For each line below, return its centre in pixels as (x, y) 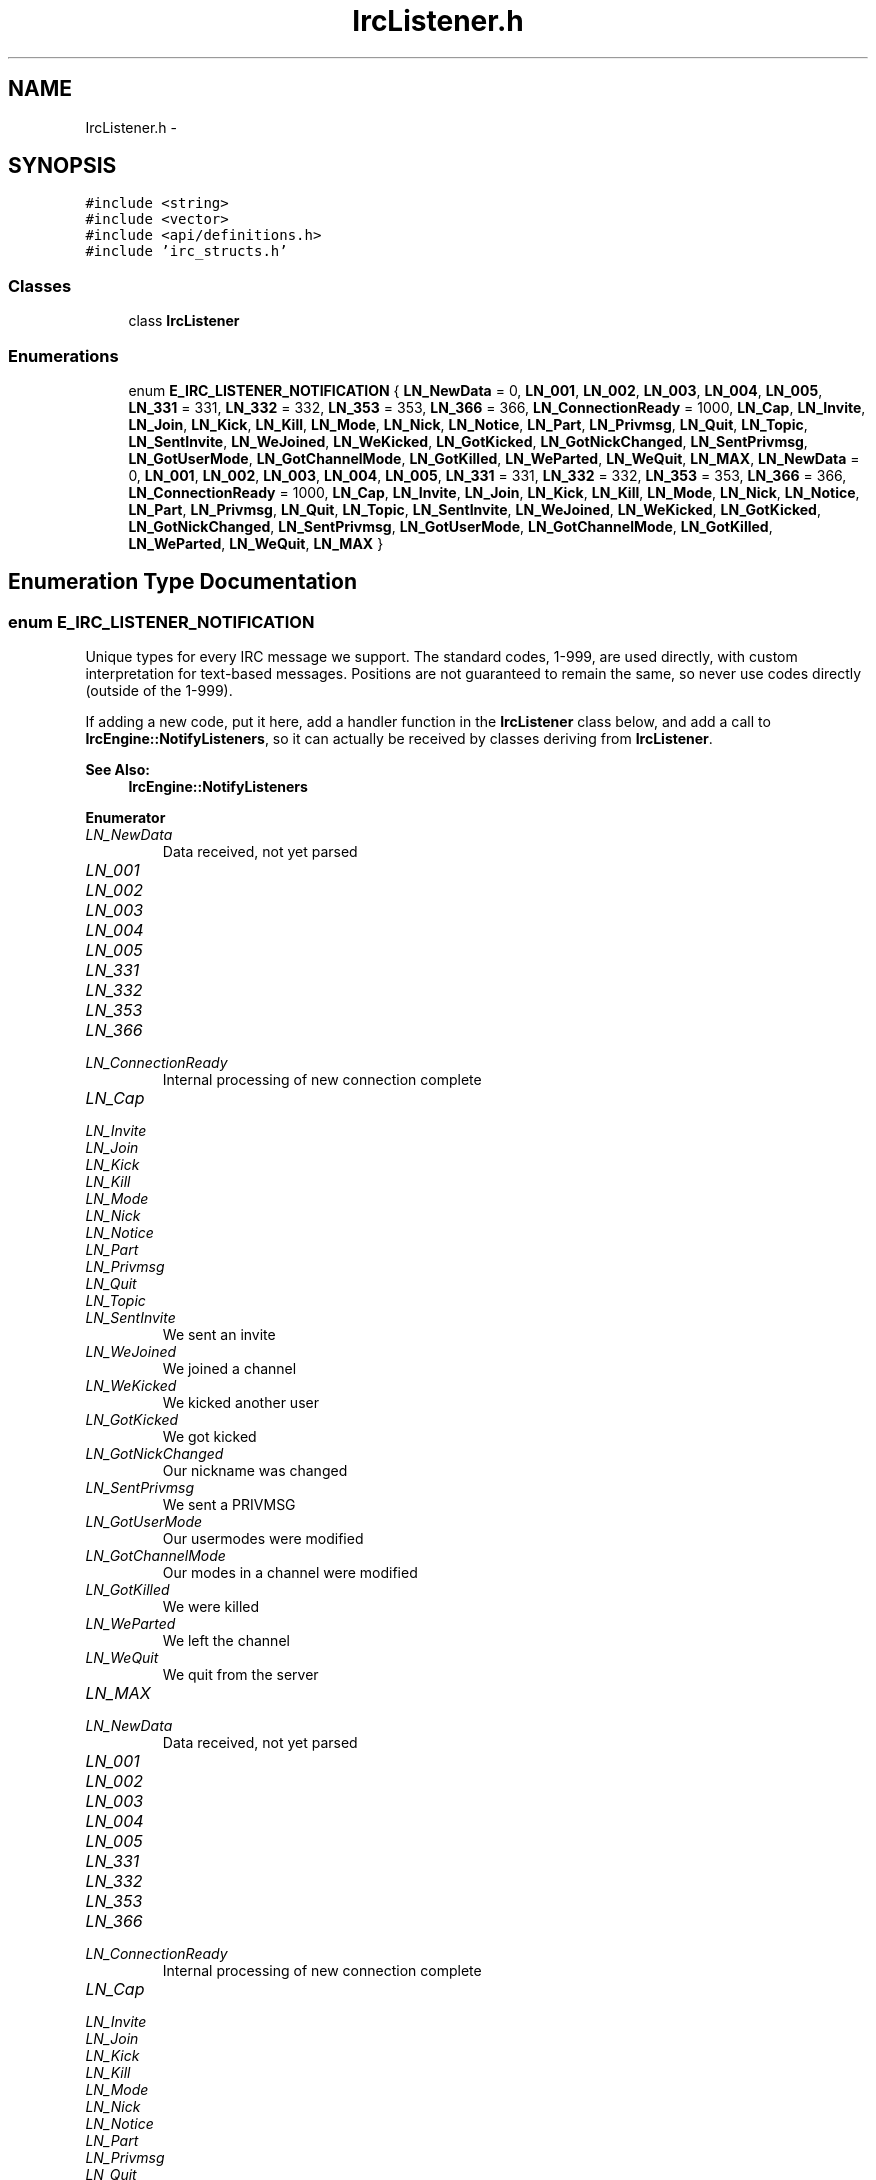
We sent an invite (219, 1335)
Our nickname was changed (255, 1471)
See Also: (117, 770)
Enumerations (63, 355)
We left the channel (226, 1641)
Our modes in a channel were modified (290, 1573)
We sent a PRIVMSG (229, 1505)
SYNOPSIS (62, 166)
